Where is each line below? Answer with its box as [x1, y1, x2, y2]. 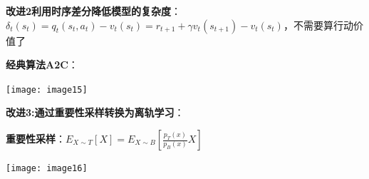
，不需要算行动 [283, 17, 353, 32]
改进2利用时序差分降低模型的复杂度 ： [6, 4, 182, 18]
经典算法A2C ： [6, 57, 78, 72]
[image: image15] [6, 84, 88, 95]
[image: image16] [6, 163, 88, 174]
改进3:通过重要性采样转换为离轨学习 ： [6, 105, 184, 120]
